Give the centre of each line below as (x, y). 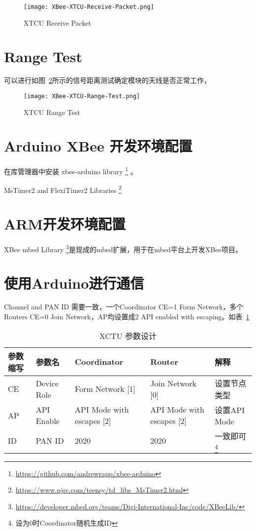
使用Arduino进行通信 (74, 283)
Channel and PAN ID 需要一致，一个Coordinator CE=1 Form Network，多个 (124, 307)
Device (47, 383)
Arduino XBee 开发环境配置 (98, 146)
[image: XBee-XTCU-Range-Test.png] (82, 96)
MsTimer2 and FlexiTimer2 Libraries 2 (63, 189)
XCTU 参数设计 (128, 336)
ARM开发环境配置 (65, 224)
